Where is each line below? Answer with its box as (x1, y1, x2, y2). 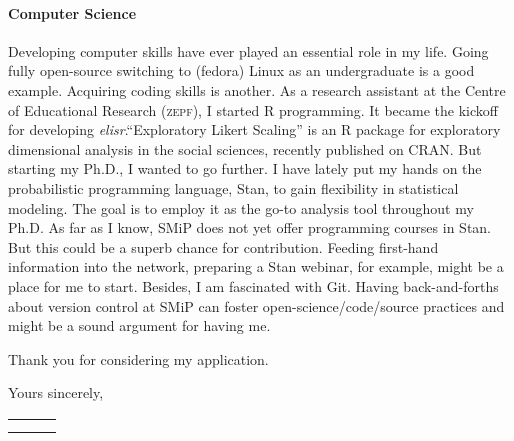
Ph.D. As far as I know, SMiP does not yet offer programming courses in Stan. (8, 217, 491, 238)
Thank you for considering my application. (8, 348, 269, 369)
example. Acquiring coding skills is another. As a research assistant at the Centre (8, 79, 506, 100)
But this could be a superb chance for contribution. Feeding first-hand (8, 236, 439, 257)
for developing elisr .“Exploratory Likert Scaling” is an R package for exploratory (8, 119, 501, 140)
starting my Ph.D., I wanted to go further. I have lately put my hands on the (8, 158, 482, 179)
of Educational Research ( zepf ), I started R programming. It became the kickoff (8, 99, 498, 120)
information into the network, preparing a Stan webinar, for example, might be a (8, 256, 504, 277)
